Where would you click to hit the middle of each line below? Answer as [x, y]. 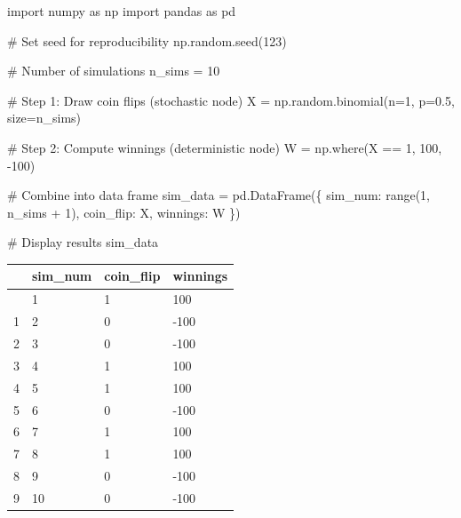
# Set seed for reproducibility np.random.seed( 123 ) [147, 40]
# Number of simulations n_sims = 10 [114, 71]
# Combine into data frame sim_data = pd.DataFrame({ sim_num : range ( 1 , [219, 195]
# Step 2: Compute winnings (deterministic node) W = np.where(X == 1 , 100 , [225, 147]
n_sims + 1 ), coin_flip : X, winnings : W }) [124, 212]
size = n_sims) [44, 118]
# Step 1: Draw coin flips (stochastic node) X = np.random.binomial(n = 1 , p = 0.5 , [231, 100]
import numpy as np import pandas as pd [122, 11]
